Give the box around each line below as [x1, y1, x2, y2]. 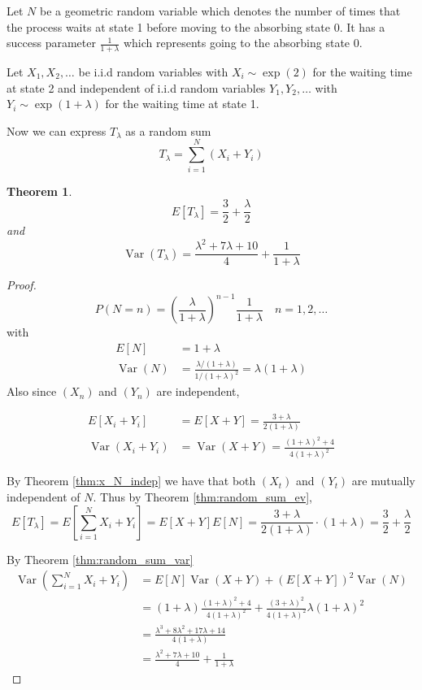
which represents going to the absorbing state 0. [123, 34, 363, 51]
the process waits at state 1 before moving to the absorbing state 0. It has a [7, 18, 385, 35]
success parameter [7, 34, 96, 51]
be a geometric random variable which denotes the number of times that [39, 2, 401, 19]
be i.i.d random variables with [78, 63, 228, 80]
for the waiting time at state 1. [105, 95, 259, 112]
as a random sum [125, 122, 211, 139]
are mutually [351, 472, 415, 489]
